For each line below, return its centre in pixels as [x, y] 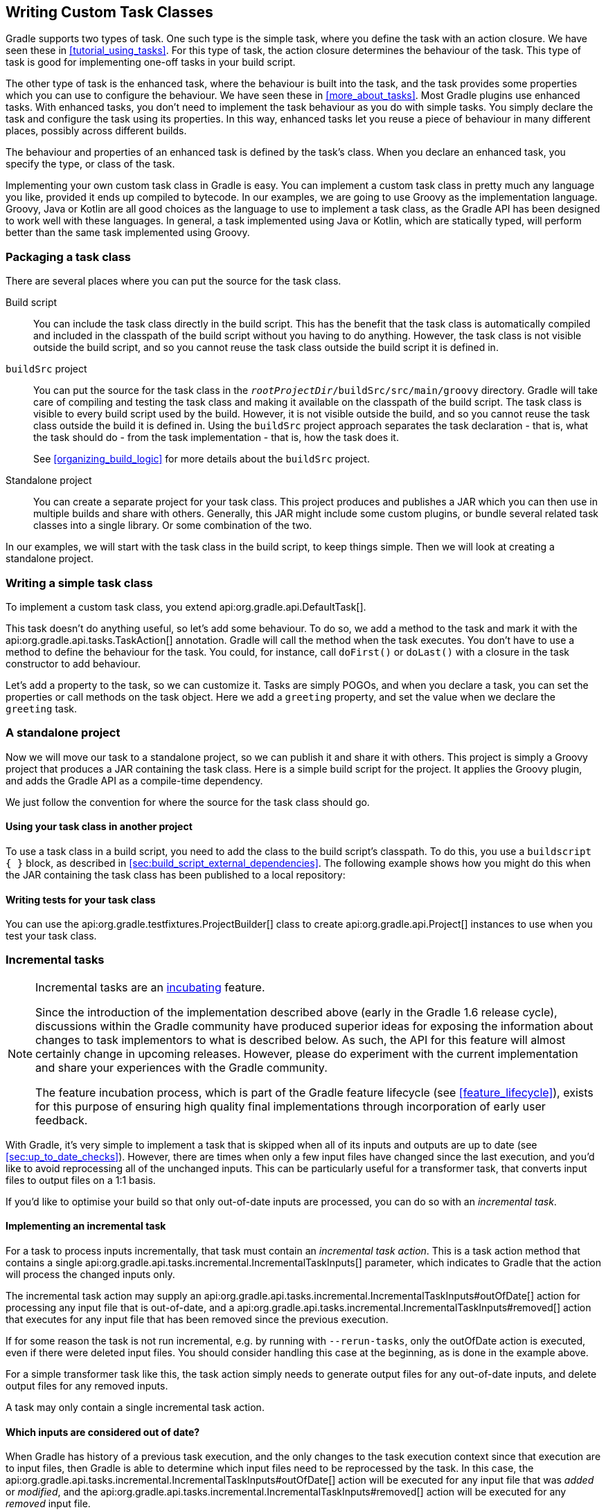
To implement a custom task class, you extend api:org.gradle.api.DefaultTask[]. [186, 606]
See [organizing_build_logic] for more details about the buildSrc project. [202, 459]
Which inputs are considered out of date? [103, 1432]
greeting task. [41, 708]
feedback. [62, 1120]
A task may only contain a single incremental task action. [135, 1408]
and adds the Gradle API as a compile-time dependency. [134, 780]
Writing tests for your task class [81, 899]
